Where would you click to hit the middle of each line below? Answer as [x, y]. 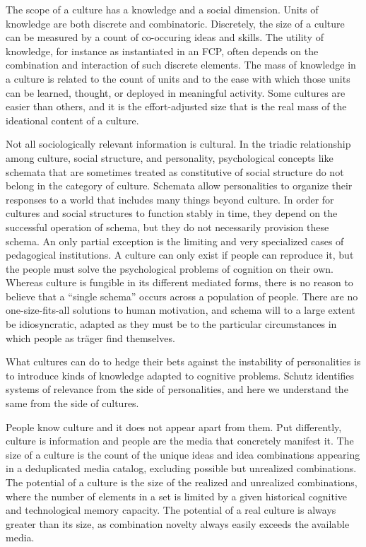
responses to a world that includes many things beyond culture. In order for [170, 199]
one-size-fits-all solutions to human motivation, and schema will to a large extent [181, 310]
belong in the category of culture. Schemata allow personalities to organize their [179, 186]
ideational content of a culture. [72, 120]
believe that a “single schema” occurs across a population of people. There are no [182, 296]
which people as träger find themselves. [90, 337]
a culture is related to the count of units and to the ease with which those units [178, 78]
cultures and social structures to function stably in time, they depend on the [172, 213]
